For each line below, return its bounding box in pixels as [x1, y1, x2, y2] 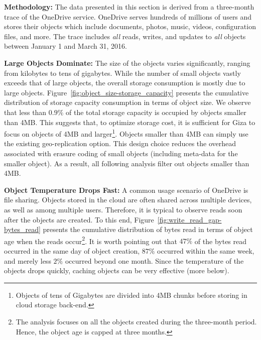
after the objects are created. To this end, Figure [4, 214, 154, 224]
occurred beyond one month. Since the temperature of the [65, 255, 244, 266]
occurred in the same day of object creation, [4, 245, 140, 256]
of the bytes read [194, 236, 247, 246]
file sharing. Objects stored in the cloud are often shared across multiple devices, [4, 194, 252, 205]
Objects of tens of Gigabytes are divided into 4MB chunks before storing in [16, 289, 247, 300]
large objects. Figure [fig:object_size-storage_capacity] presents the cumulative [4, 87, 249, 97]
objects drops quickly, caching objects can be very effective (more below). [4, 265, 229, 276]
